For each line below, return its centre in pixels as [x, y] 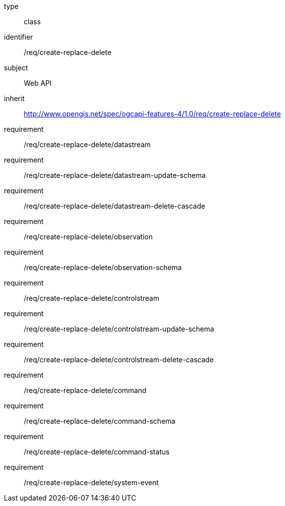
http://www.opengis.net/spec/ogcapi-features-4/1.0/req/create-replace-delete [152, 114]
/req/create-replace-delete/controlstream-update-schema [119, 329]
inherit [14, 98]
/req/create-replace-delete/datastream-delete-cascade [114, 206]
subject [16, 68]
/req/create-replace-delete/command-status [97, 452]
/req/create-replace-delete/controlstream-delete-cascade [119, 360]
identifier [19, 37]
